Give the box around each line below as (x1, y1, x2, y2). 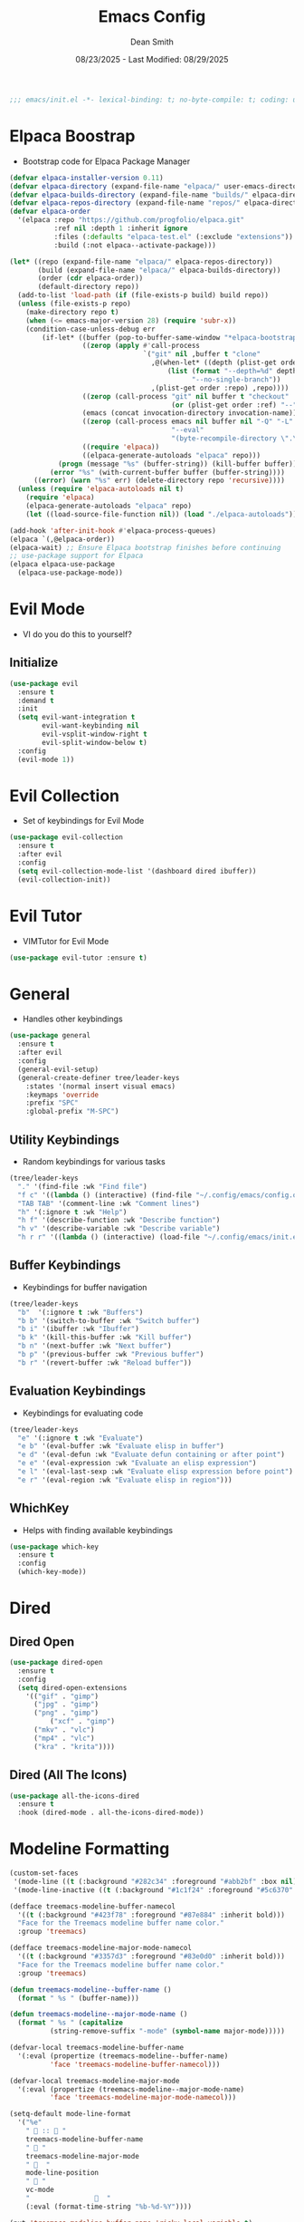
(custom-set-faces (9, 1869, 79, 1878)
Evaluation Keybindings (9, 1384, 147, 1399)
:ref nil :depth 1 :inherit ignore (53, 224, 188, 233)
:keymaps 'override (25, 1090, 100, 1099)
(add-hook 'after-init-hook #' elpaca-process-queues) (9, 526, 217, 536)
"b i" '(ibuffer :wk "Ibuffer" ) (17, 1325, 140, 1334)
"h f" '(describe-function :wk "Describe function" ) (17, 1216, 221, 1225)
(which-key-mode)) (17, 1568, 88, 1577)
